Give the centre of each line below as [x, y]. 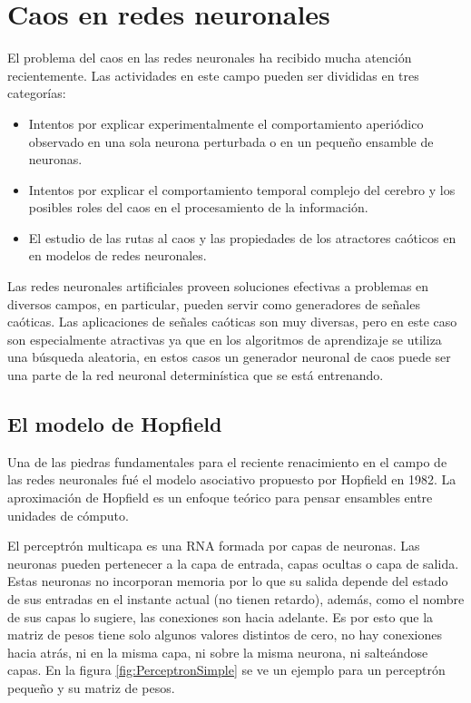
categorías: [37, 93]
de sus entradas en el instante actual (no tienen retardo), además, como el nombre [236, 598]
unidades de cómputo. [68, 515]
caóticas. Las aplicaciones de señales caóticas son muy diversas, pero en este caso [232, 322]
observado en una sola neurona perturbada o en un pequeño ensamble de [231, 141]
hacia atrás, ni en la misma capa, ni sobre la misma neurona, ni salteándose [218, 652]
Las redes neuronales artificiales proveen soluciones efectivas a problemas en [218, 286]
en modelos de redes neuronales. [118, 255]
